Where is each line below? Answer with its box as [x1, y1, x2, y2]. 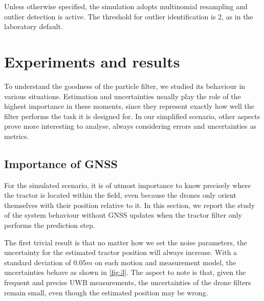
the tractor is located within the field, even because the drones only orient [4, 190, 236, 200]
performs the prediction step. [4, 220, 95, 230]
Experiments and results [4, 51, 180, 72]
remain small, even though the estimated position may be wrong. [4, 287, 208, 297]
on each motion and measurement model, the [95, 257, 236, 267]
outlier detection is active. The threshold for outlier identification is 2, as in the [4, 11, 253, 21]
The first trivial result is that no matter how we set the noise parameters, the [4, 237, 247, 247]
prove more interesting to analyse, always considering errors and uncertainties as [4, 121, 256, 131]
